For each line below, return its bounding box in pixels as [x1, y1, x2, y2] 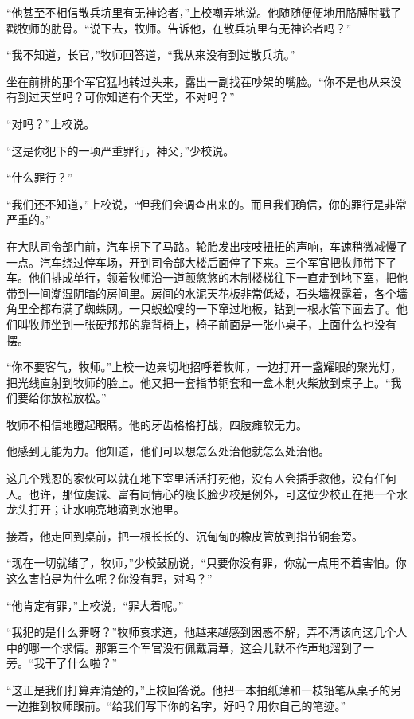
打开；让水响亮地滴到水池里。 [28, 501, 185, 518]
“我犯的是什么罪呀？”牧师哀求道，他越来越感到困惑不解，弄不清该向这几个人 [6, 623, 408, 640]
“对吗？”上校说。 [6, 115, 96, 131]
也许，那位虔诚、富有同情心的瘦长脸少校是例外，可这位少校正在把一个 [28, 485, 396, 502]
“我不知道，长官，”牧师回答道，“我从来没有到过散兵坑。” [6, 46, 295, 63]
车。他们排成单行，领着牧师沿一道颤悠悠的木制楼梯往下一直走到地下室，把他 [6, 269, 408, 286]
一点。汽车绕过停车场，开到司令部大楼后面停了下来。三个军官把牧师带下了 [6, 253, 396, 270]
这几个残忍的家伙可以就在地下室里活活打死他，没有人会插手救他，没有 [6, 470, 374, 486]
